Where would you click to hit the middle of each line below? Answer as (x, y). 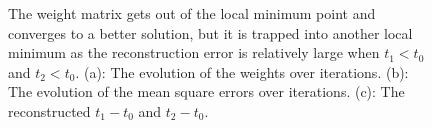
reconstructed (49, 110)
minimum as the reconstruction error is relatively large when (194, 52)
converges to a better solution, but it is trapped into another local (210, 32)
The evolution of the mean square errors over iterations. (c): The (206, 91)
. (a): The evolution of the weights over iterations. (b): (242, 71)
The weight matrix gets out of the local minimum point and (192, 13)
